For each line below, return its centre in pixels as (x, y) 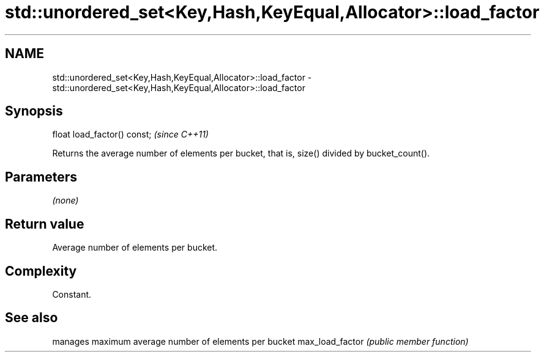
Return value (45, 224)
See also (32, 318)
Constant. (72, 294)
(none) (65, 201)
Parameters (41, 177)
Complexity (41, 271)
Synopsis (34, 111)
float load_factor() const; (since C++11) (130, 134)
